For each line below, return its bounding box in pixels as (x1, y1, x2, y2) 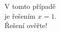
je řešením (4, 10, 35, 21)
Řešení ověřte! (4, 20, 47, 31)
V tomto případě (4, 1, 55, 11)
